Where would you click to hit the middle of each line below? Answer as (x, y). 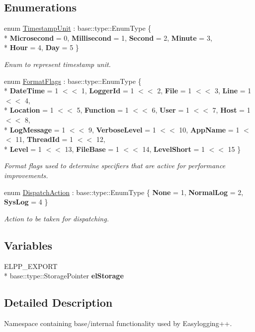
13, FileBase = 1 (92, 149)
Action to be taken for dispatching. (56, 218)
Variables (28, 245)
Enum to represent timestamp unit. (57, 64)
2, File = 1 (174, 91)
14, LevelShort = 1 (173, 149)
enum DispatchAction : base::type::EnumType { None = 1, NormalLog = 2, (124, 192)
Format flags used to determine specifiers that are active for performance (115, 166)
